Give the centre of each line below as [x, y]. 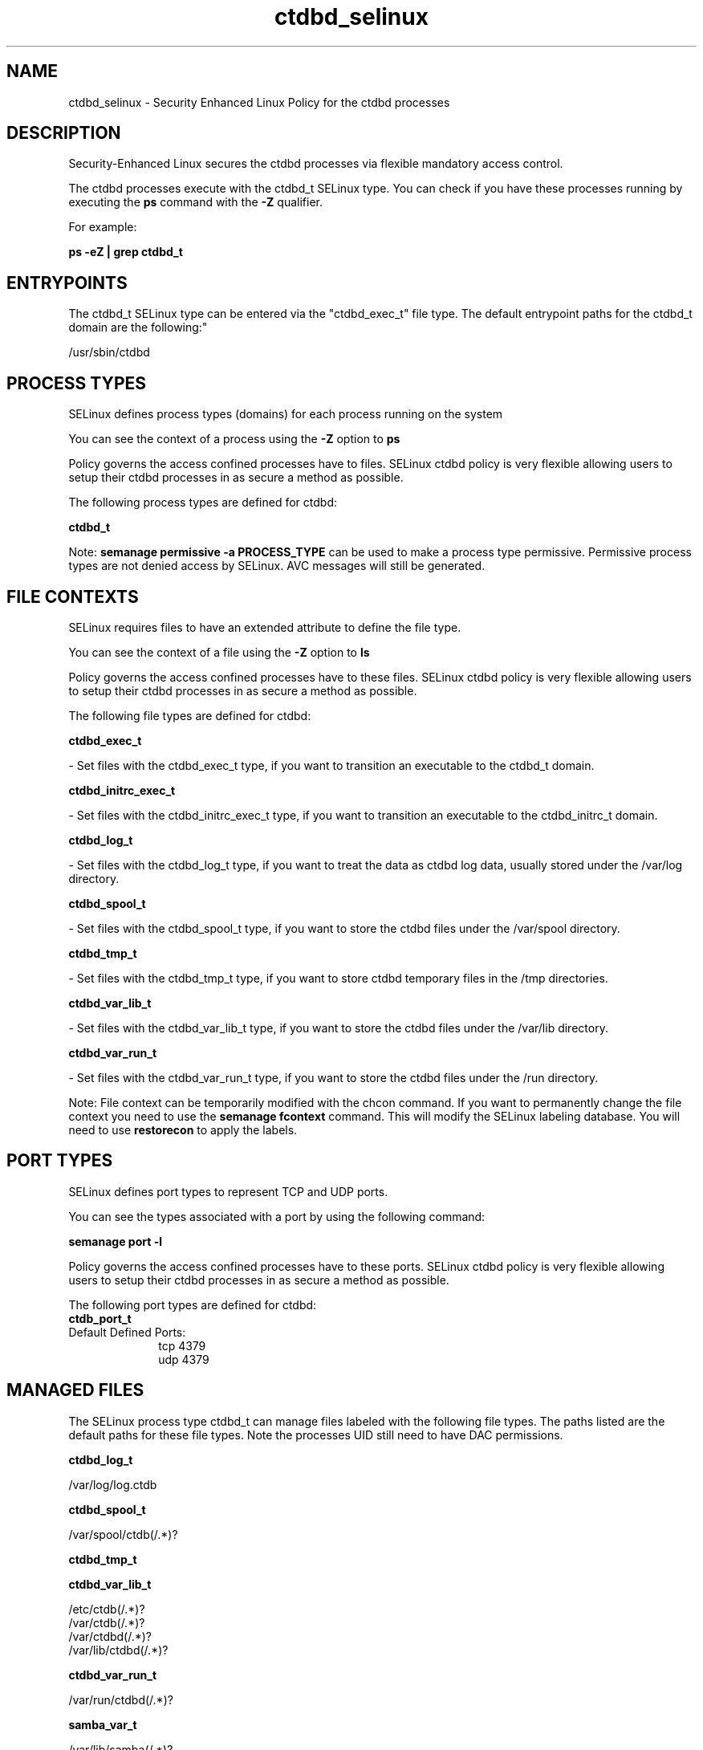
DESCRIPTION [64, 133]
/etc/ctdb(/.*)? [107, 1609]
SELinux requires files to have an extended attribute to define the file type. [265, 627]
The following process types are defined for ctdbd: [203, 503]
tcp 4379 [182, 1345]
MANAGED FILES [75, 1390]
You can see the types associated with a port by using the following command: [277, 1216]
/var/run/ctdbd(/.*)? [121, 1699]
